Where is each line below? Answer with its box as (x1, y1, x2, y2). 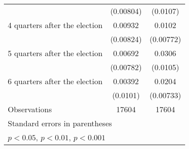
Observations (8, 104, 52, 115)
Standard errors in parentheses (8, 118, 112, 129)
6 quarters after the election (8, 75, 103, 87)
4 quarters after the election (8, 19, 103, 30)
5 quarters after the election (8, 47, 103, 59)
